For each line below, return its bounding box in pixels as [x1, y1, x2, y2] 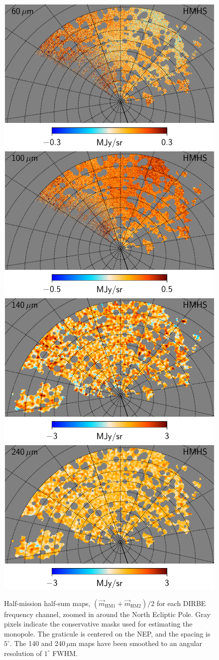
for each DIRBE [156, 598, 206, 608]
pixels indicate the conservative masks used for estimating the [4, 619, 193, 629]
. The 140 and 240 [9, 638, 66, 649]
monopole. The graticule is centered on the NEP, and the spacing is [4, 628, 211, 639]
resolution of [4, 648, 42, 658]
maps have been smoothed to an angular [79, 638, 203, 649]
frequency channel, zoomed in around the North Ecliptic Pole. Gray [4, 609, 211, 619]
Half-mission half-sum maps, [4, 598, 91, 608]
